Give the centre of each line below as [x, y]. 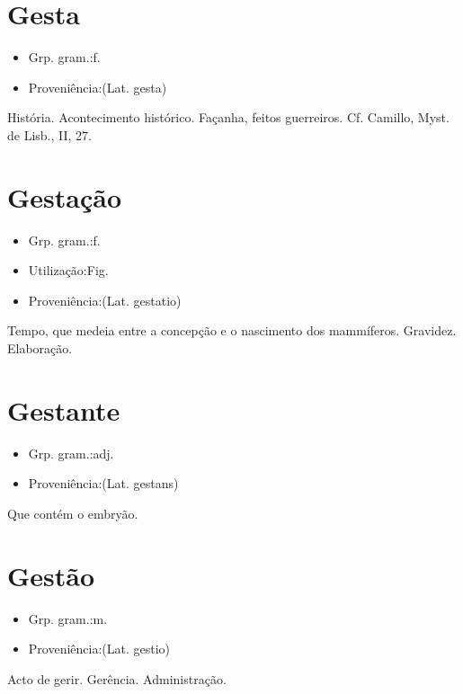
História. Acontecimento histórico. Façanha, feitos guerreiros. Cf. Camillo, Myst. [228, 117]
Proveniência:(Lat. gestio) [99, 649]
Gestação [65, 196]
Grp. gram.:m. [68, 618]
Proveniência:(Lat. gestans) [103, 483]
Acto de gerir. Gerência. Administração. [117, 678]
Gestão [51, 575]
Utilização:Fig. [68, 270]
